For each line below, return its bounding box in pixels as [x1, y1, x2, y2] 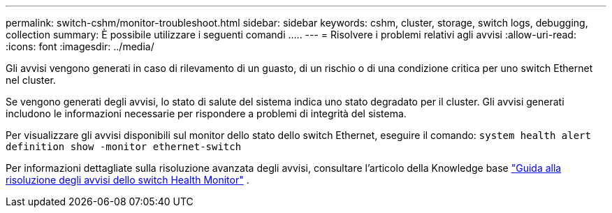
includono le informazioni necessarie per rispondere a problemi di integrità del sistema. [6, 108, 407, 119]
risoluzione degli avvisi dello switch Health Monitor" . [6, 174, 249, 186]
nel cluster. [6, 74, 56, 86]
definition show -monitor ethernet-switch [6, 141, 242, 152]
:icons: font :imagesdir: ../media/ [6, 41, 154, 52]
